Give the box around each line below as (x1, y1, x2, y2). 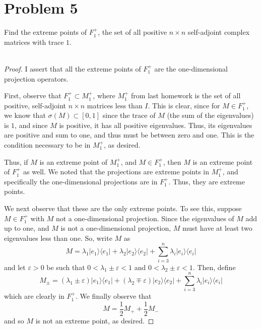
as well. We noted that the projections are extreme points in (23, 166, 210, 177)
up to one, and (4, 223, 49, 233)
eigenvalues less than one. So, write (4, 232, 112, 243)
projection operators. (4, 73, 69, 84)
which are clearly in (4, 291, 64, 301)
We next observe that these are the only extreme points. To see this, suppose (4, 203, 242, 214)
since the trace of (102, 110, 156, 120)
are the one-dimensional (154, 63, 228, 74)
